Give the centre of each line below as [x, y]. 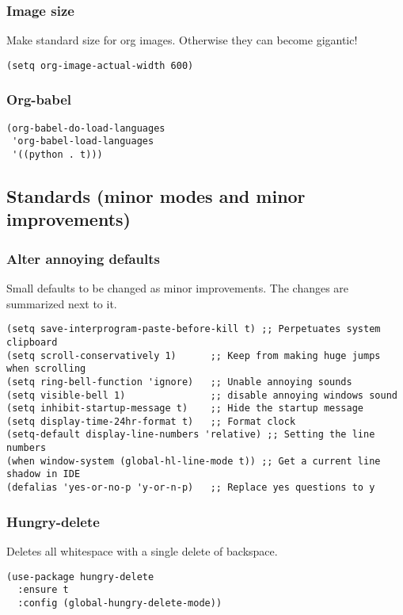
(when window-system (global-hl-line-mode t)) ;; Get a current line [194, 461]
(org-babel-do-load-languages [86, 128]
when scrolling [46, 369]
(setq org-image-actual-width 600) [100, 65]
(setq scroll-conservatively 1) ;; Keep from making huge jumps [194, 355]
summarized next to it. [62, 303]
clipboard [32, 342]
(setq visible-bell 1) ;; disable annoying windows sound [202, 395]
